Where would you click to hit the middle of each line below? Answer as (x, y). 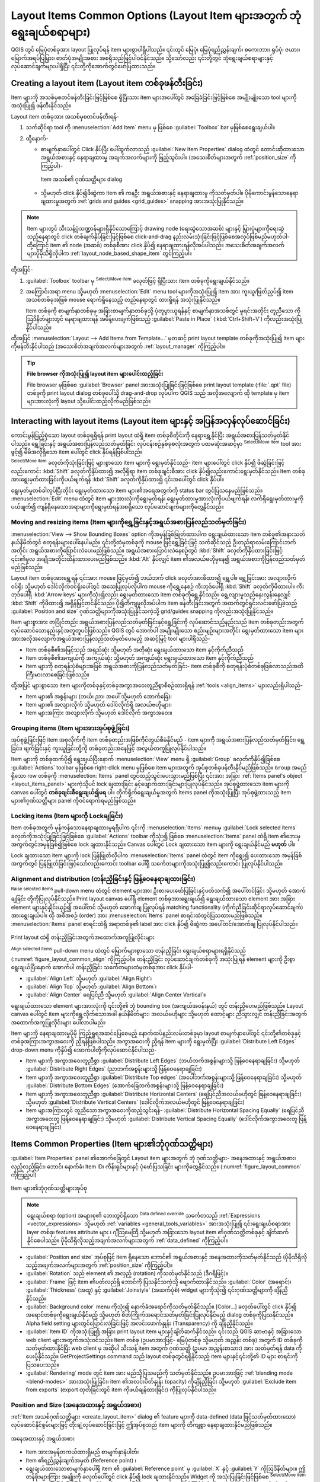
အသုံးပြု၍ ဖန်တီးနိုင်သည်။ (41, 106)
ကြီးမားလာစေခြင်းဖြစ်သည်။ (58, 674)
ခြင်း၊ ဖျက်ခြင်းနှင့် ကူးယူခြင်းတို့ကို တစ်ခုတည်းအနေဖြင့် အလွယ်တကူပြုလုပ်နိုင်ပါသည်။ (109, 748)
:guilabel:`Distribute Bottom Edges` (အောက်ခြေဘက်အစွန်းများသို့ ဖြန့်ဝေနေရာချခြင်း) (125, 1085)
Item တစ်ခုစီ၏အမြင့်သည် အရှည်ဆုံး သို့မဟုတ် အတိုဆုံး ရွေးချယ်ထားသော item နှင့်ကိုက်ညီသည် (135, 650)
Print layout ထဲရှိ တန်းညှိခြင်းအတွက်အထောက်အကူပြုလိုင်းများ (83, 937)
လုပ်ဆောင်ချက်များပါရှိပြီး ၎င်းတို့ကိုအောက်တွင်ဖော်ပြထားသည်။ (83, 66)
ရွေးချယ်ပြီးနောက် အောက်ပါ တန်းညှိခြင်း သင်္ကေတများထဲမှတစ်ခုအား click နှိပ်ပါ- (102, 967)
